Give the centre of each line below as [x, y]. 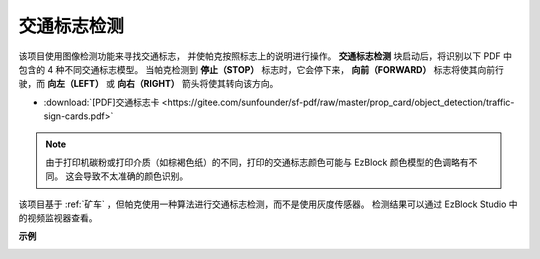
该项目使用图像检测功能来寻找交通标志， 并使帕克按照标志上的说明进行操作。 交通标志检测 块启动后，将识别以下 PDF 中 [265, 56]
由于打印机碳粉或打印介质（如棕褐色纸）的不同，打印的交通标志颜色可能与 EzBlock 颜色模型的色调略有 [257, 162]
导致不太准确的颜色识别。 [135, 176]
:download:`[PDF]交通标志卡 [101, 102]
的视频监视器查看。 [58, 218]
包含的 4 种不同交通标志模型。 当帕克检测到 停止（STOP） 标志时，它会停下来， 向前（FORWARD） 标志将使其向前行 [261, 69]
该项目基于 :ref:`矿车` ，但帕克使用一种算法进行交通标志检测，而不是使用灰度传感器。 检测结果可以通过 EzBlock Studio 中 [268, 204]
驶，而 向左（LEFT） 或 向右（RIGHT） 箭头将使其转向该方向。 [148, 84]
